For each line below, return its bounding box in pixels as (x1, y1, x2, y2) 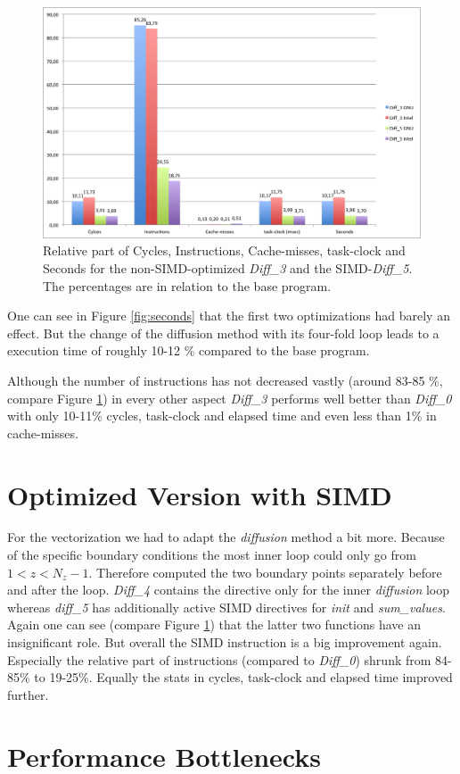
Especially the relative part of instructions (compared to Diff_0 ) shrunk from (7, 650, 431, 669)
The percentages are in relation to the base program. (43, 276, 332, 295)
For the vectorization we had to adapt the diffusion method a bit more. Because (7, 528, 445, 546)
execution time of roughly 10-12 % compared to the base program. (7, 341, 370, 360)
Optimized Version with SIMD (7, 476, 392, 512)
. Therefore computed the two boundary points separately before (88, 562, 442, 581)
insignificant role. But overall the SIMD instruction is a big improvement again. (7, 633, 442, 651)
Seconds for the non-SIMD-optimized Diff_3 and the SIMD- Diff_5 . (43, 258, 413, 277)
